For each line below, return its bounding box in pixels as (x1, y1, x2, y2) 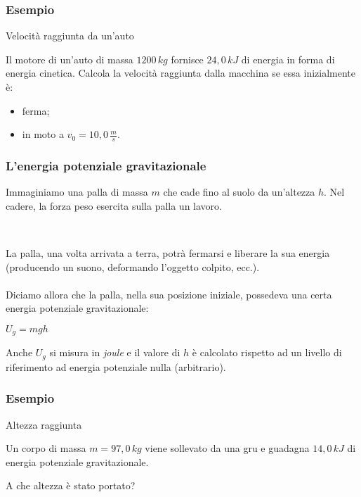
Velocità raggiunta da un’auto (6, 28, 134, 43)
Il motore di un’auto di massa (6, 51, 133, 66)
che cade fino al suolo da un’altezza (163, 184, 315, 199)
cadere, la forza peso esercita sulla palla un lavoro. (6, 198, 222, 213)
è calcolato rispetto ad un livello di (192, 345, 342, 360)
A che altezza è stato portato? (6, 478, 136, 493)
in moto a (22, 127, 64, 141)
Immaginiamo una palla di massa (6, 184, 148, 199)
